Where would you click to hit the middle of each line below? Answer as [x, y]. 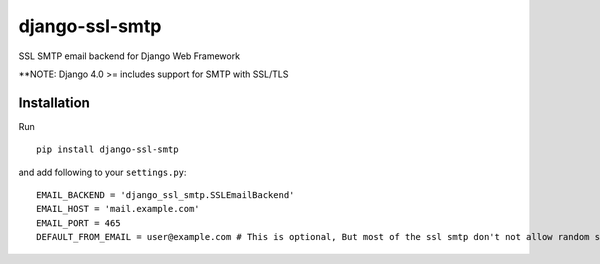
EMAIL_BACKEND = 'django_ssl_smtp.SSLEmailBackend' [165, 195]
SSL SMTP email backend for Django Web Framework [129, 56]
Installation [54, 102]
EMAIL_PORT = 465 [78, 223]
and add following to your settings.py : [102, 172]
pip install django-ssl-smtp [107, 149]
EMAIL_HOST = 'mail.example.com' [118, 209]
